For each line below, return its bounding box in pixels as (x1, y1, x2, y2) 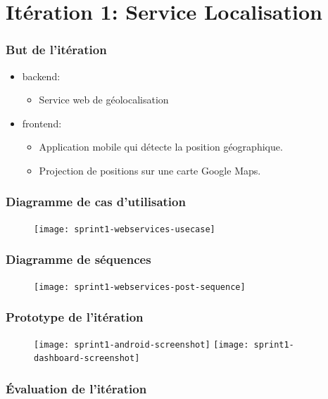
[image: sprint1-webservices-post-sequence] (34, 281, 246, 292)
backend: (22, 68, 61, 83)
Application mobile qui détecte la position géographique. (39, 139, 283, 154)
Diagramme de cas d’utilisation (6, 193, 186, 210)
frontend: (22, 115, 62, 130)
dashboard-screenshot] (34, 353, 140, 364)
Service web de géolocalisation (39, 92, 169, 107)
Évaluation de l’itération (6, 379, 147, 397)
